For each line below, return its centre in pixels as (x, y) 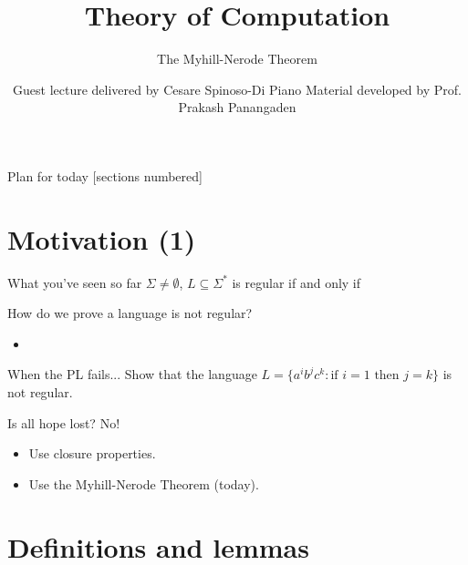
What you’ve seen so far (75, 282)
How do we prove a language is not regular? (130, 313)
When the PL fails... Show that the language (132, 374)
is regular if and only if (296, 282)
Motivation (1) (102, 238)
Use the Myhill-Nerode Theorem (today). (144, 483)
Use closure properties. (92, 453)
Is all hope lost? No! (64, 422)
